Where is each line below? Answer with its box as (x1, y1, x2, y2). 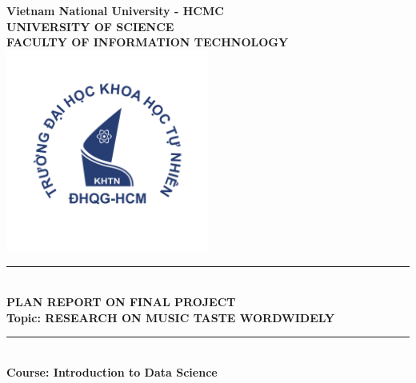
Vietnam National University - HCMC (6, 2, 224, 18)
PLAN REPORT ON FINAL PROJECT (6, 293, 236, 309)
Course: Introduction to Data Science (6, 363, 218, 380)
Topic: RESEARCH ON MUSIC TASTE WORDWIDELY (6, 309, 335, 325)
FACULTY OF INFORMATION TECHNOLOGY (6, 34, 289, 50)
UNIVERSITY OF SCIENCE (6, 18, 174, 34)
